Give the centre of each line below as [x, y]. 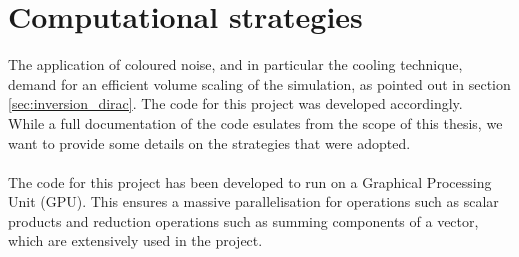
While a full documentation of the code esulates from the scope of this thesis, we [255, 122]
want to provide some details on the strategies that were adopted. [209, 142]
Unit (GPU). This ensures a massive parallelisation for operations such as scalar [253, 201]
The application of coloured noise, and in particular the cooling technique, [235, 64]
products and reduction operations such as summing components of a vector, [243, 220]
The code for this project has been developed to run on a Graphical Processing [250, 181]
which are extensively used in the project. [135, 240]
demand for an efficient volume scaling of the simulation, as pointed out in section [259, 83]
